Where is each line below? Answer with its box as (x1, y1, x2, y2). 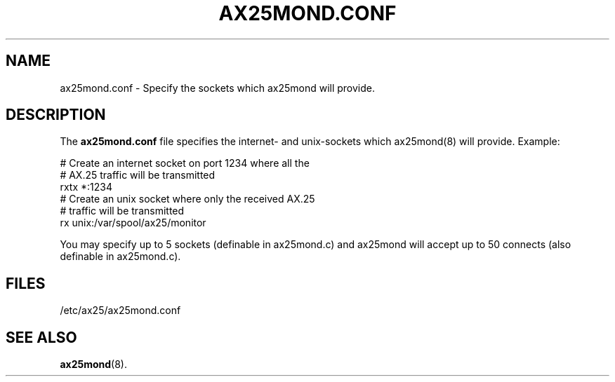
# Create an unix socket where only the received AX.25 (60, 193, 315, 205)
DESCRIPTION (6, 106, 106, 124)
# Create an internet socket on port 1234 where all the (60, 157, 310, 170)
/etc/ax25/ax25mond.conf (60, 304, 181, 317)
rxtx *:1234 (60, 181, 112, 193)
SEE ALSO (6, 328, 77, 346)
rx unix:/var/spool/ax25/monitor (60, 217, 206, 229)
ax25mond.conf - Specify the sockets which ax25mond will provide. (60, 81, 376, 94)
